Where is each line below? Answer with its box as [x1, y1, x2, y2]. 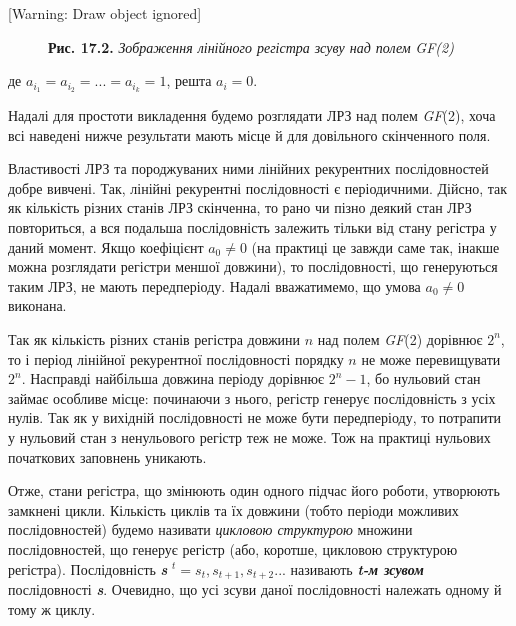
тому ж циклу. [8, 598, 96, 619]
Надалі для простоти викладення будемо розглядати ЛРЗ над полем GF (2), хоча [8, 105, 496, 126]
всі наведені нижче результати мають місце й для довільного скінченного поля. [8, 124, 491, 145]
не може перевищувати [361, 348, 501, 369]
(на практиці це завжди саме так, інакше [251, 236, 500, 257]
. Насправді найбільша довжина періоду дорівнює [21, 368, 325, 389]
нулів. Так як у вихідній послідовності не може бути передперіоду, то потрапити [8, 407, 502, 428]
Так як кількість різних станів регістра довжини [8, 328, 301, 349]
